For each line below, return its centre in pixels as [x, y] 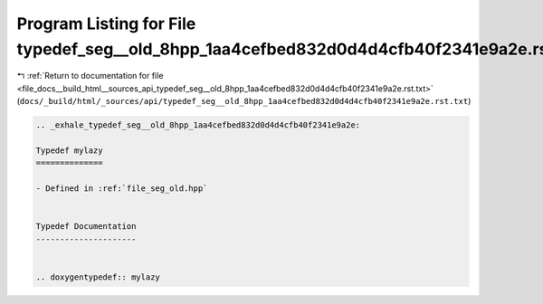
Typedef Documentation [86, 227]
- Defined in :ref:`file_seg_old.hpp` [122, 189]
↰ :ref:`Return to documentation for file [90, 76]
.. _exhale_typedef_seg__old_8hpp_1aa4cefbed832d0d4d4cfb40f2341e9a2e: [198, 125]
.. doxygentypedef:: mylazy [98, 277]
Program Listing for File [106, 24]
